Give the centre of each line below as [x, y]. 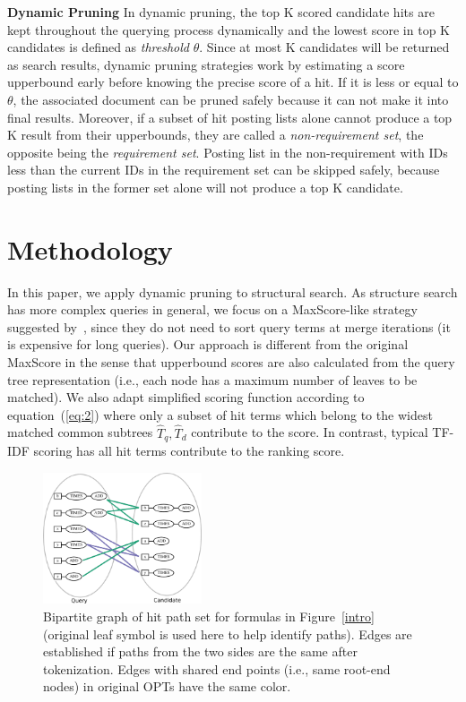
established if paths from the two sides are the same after [200, 651]
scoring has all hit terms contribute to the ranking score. [189, 451]
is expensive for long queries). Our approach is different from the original [208, 344]
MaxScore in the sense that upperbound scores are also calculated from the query [231, 362]
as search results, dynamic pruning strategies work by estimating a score [206, 64]
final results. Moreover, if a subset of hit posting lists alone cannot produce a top [230, 117]
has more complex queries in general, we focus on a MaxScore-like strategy [212, 309]
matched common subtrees [80, 432]
